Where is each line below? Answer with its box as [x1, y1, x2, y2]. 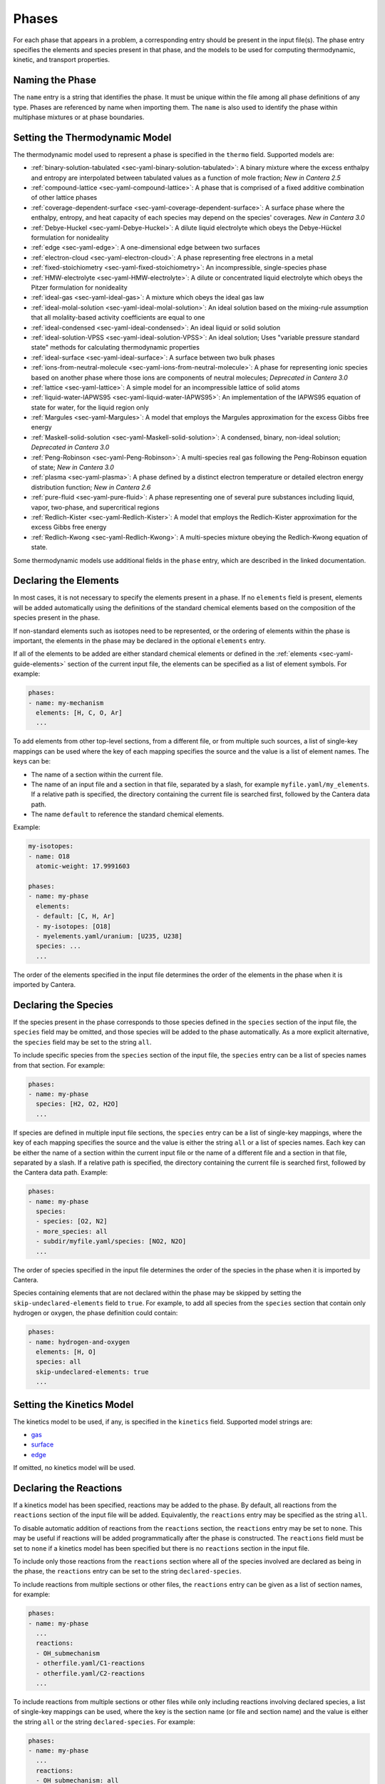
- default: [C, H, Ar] [36, 912, 115, 921]
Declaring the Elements [13, 574, 119, 587]
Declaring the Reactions [13, 1481, 123, 1494]
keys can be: [13, 757, 51, 766]
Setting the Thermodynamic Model [13, 131, 172, 143]
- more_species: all [36, 1227, 108, 1235]
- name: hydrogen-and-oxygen [28, 1338, 130, 1346]
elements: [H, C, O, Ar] [36, 709, 123, 716]
